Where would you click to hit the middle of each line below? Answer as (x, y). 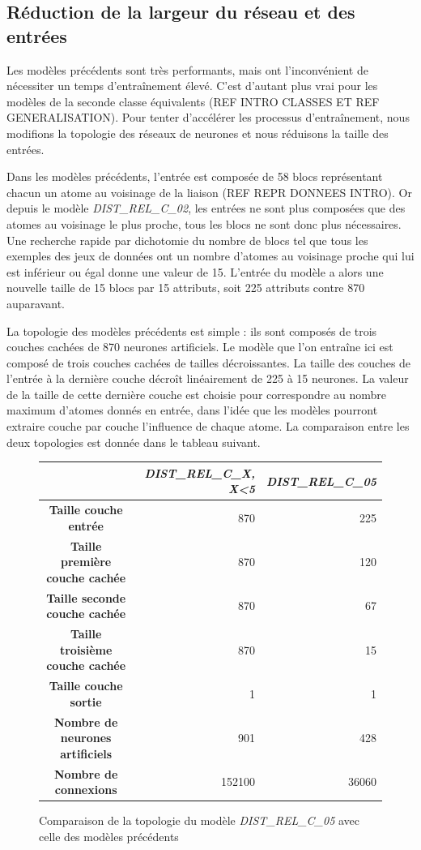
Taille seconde (86, 597)
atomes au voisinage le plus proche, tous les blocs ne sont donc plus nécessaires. (204, 223)
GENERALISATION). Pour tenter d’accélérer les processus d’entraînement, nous (208, 117)
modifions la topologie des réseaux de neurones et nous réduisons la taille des (198, 133)
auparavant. (36, 303)
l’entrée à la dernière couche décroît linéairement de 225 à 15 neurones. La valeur (208, 378)
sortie (86, 701)
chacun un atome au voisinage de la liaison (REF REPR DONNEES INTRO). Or (209, 192)
